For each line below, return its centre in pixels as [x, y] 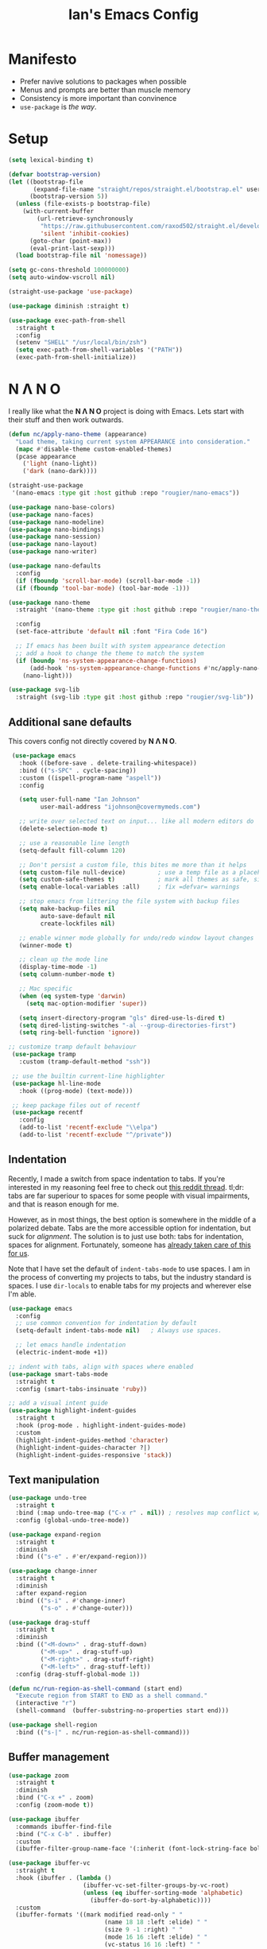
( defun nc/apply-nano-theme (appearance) [78, 434]
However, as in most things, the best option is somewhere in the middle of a [132, 1219]
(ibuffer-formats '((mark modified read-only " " [99, 1915]
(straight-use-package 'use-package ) [71, 292]
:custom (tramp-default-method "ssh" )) [85, 1062]
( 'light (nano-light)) [60, 464]
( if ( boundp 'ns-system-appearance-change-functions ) [106, 661]
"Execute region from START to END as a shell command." [112, 1696]
